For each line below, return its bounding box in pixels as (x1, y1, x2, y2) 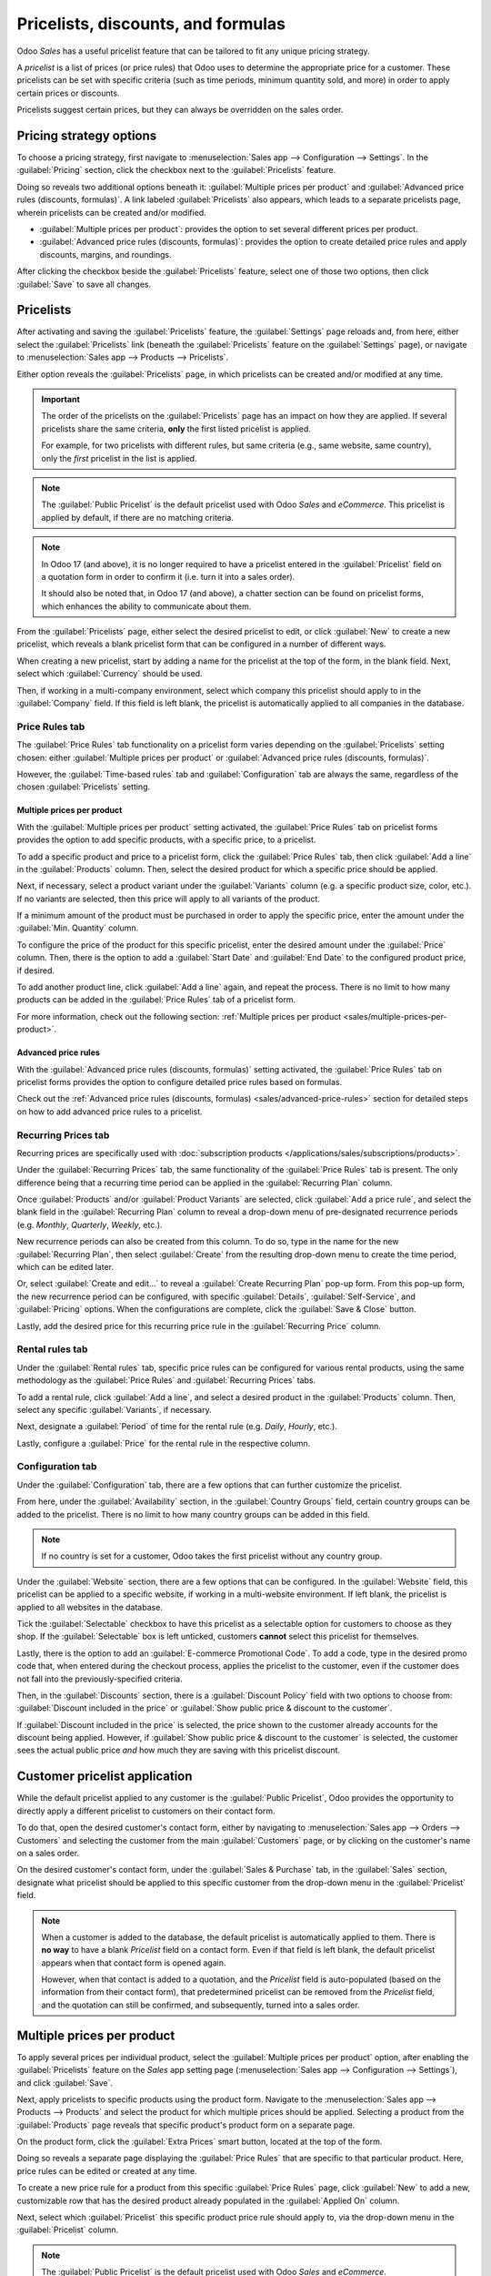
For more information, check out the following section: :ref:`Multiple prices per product (16, 1011, 342, 1021)
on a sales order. (16, 1847, 80, 1858)
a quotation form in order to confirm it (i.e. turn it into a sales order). (41, 571, 296, 582)
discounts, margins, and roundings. (39, 249, 172, 259)
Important (41, 394, 81, 404)
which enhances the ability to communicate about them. (41, 601, 252, 612)
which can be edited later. (16, 1262, 114, 1273)
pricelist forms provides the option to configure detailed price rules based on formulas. (16, 1076, 343, 1087)
